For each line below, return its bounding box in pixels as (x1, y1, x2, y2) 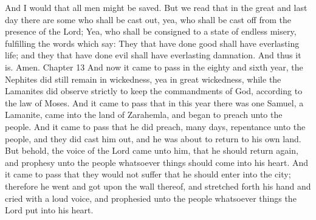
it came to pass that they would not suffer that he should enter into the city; (5, 168, 291, 180)
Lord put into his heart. (5, 204, 94, 216)
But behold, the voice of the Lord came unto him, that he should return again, (5, 144, 298, 157)
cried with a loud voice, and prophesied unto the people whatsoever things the (5, 191, 297, 204)
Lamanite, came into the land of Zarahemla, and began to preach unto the (5, 108, 283, 121)
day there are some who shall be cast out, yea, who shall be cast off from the (5, 13, 291, 26)
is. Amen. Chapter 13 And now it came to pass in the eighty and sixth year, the (5, 60, 303, 73)
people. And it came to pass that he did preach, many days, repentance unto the (5, 120, 306, 132)
